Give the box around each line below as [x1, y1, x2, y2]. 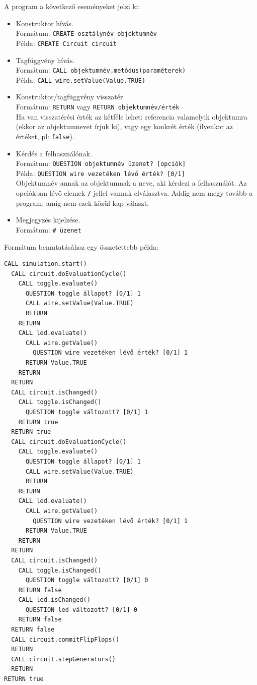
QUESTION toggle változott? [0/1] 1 [25, 409, 148, 416]
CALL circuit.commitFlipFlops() [11, 636, 120, 643]
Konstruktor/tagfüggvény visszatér [16, 91, 123, 102]
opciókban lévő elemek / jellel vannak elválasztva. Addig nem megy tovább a [16, 188, 253, 198]
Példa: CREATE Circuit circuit [16, 37, 117, 48]
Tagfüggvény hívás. [16, 54, 75, 65]
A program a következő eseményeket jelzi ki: [4, 1, 140, 11]
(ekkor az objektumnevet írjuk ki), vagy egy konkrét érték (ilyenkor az [16, 121, 233, 132]
